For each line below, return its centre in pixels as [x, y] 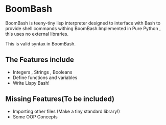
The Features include [40, 60]
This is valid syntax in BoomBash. [40, 43]
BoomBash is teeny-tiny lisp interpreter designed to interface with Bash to [83, 23]
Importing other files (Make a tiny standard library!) [66, 111]
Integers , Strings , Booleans [42, 72]
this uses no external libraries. [37, 34]
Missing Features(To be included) [60, 99]
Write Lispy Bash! [31, 83]
